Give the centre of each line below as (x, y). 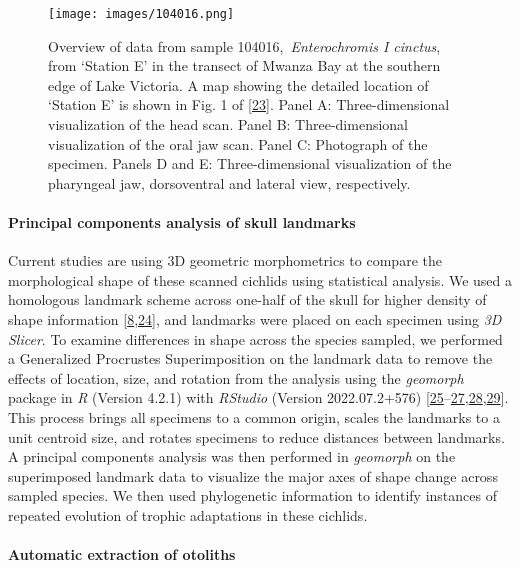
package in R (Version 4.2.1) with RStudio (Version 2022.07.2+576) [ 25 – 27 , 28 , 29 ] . (258, 397)
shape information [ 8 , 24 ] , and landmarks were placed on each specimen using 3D (255, 318)
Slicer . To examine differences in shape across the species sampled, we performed (255, 338)
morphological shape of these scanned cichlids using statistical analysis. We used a (260, 279)
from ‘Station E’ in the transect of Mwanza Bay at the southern (244, 65)
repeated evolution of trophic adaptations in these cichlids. (188, 514)
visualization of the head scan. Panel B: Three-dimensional (228, 124)
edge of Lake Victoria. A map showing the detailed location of (238, 84)
